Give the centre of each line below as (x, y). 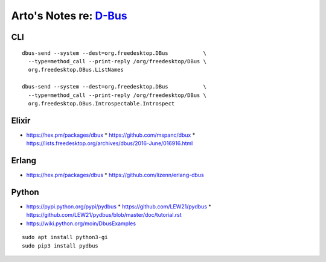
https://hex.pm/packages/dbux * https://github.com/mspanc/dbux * (111, 135)
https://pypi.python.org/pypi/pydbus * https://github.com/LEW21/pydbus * (119, 207)
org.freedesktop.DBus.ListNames (76, 70)
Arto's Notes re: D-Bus (69, 16)
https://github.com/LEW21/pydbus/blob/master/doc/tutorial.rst (104, 215)
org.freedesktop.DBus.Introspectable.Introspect (101, 103)
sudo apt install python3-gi (65, 237)
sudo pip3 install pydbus (60, 246)
